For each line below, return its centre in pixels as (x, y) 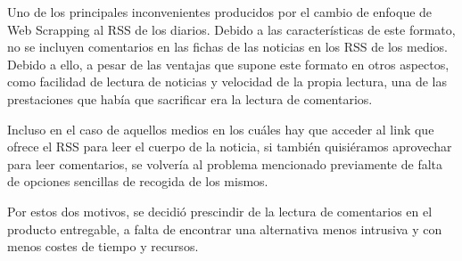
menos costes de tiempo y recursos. (103, 246)
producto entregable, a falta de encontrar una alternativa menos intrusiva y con (225, 228)
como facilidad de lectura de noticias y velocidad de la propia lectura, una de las (227, 82)
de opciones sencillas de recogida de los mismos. (138, 181)
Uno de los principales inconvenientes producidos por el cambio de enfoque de (220, 12)
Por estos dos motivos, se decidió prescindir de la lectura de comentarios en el (220, 211)
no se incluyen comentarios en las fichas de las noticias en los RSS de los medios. (227, 47)
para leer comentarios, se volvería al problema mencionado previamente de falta (225, 163)
